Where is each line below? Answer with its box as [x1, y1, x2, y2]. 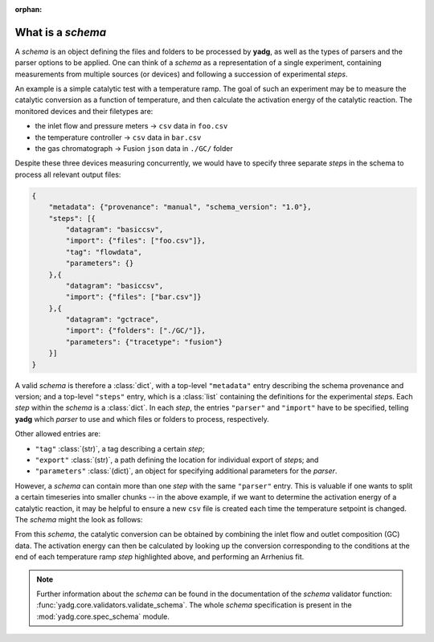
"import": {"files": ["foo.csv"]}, [65, 236, 207, 245]
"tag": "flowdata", [65, 247, 142, 256]
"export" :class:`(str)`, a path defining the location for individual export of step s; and [35, 455, 319, 464]
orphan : [14, 5, 43, 14]
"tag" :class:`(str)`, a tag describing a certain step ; [35, 444, 205, 453]
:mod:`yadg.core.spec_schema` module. [36, 611, 170, 621]
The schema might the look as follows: [14, 514, 143, 524]
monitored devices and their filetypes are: [14, 106, 154, 116]
